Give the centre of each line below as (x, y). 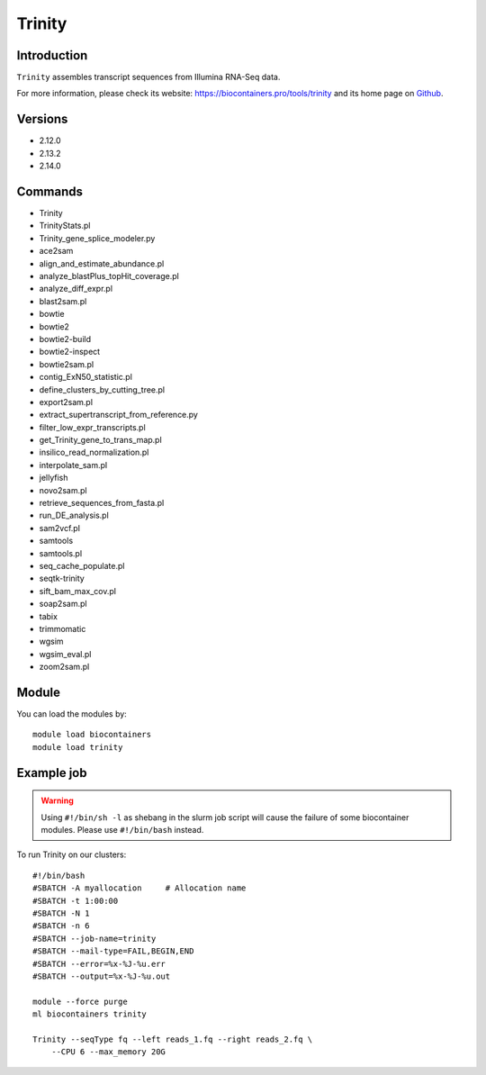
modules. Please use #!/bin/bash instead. (122, 829)
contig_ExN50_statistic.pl (85, 377)
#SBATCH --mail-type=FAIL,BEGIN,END (113, 951)
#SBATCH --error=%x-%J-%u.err (99, 964)
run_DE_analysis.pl (74, 515)
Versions (42, 119)
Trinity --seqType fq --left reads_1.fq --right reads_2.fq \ (173, 1039)
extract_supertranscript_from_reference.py (118, 415)
